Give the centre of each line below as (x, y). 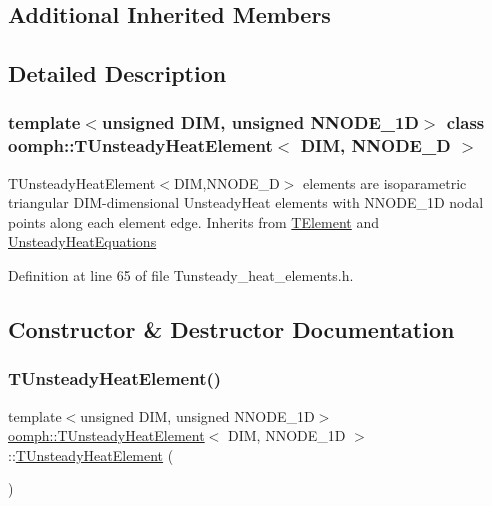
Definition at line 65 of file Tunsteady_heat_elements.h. (181, 275)
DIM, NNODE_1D (286, 435)
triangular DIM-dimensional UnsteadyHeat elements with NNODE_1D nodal (246, 202)
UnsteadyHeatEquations (82, 241)
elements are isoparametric (385, 182)
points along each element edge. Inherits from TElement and (194, 221)
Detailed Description (117, 73)
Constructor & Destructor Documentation (231, 329)
